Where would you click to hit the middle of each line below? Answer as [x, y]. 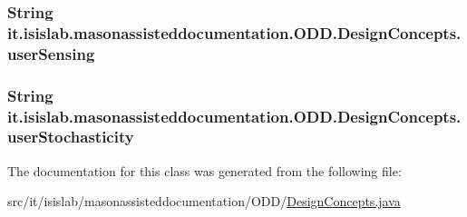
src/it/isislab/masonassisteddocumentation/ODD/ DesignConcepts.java [204, 201]
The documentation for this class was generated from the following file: [204, 170]
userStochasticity [71, 137]
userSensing [51, 53]
